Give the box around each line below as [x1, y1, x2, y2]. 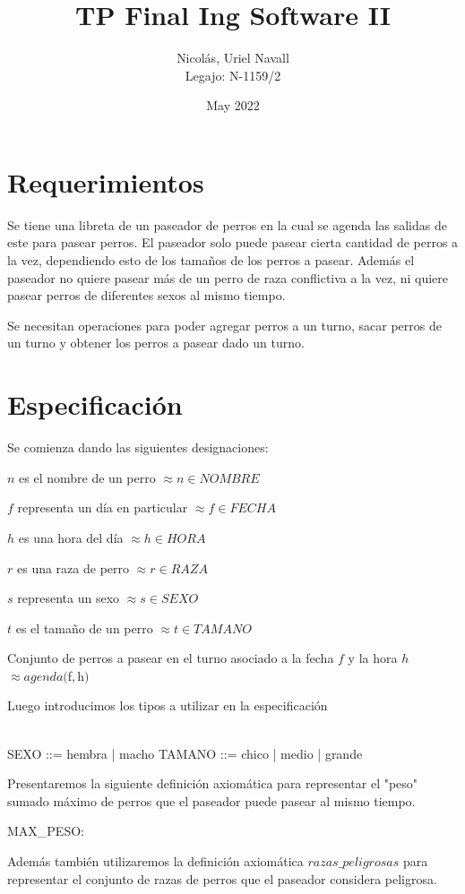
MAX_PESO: [7, 821, 84, 840]
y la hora [348, 649, 398, 667]
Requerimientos [7, 163, 204, 200]
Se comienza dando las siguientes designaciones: [7, 438, 269, 457]
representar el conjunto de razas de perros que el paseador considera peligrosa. [7, 869, 437, 888]
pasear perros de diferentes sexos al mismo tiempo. [7, 286, 286, 305]
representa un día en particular [17, 498, 188, 517]
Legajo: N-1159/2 [185, 65, 281, 84]
